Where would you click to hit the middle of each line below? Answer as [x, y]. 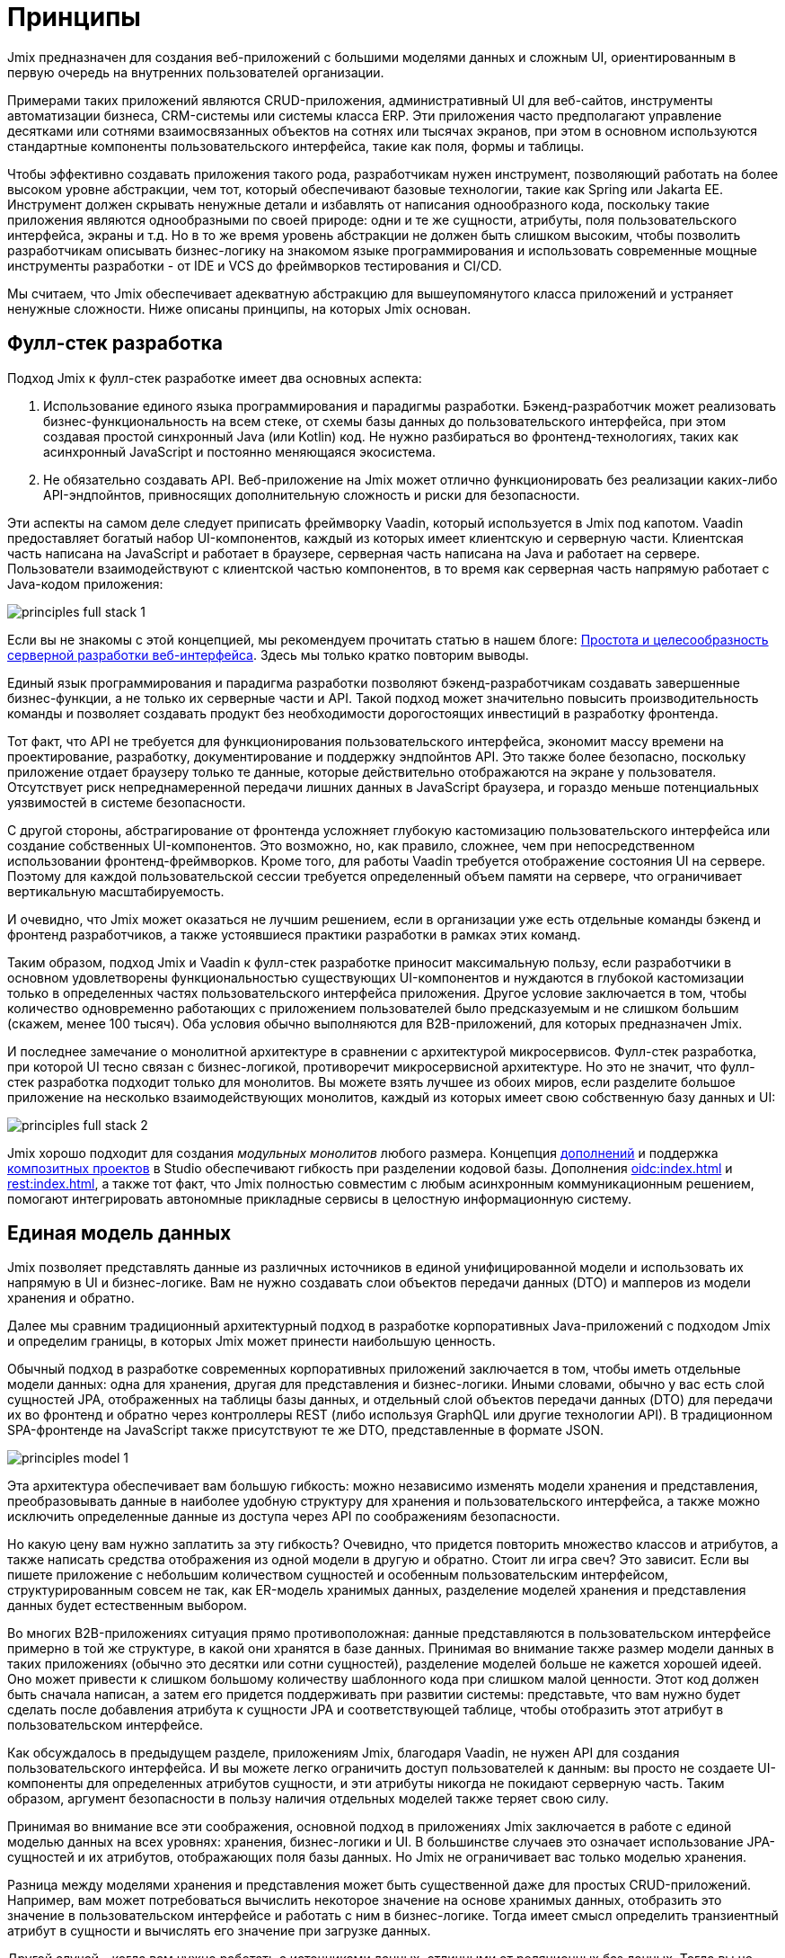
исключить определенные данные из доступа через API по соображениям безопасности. [284, 1517]
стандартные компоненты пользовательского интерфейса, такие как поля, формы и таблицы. [296, 146]
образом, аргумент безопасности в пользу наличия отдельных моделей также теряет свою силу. [308, 1799]
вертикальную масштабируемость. [116, 891]
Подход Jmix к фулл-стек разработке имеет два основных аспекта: [215, 378]
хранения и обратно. [71, 1298]
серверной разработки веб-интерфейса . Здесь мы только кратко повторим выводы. [268, 654]
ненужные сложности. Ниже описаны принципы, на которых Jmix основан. [239, 308]
